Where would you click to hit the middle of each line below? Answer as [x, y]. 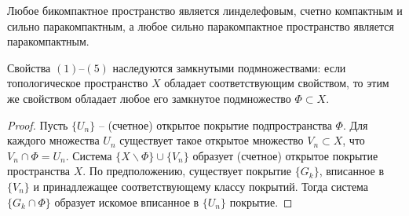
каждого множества [53, 140]
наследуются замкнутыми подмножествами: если [229, 67]
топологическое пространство [78, 83]
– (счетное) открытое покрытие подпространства [215, 124]
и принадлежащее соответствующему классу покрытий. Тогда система [201, 186]
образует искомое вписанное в [127, 201]
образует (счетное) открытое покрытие [285, 155]
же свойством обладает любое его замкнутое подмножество [149, 98]
